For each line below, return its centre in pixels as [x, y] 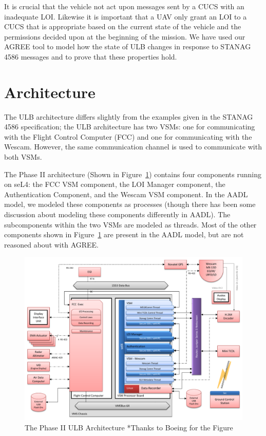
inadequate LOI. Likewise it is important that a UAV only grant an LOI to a [126, 16]
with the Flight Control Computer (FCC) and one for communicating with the [128, 136]
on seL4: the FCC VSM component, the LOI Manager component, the [115, 184]
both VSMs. [23, 157]
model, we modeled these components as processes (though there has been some [130, 204]
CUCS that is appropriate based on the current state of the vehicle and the [123, 26]
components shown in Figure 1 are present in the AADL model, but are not [124, 234]
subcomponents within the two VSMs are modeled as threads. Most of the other [130, 224]
